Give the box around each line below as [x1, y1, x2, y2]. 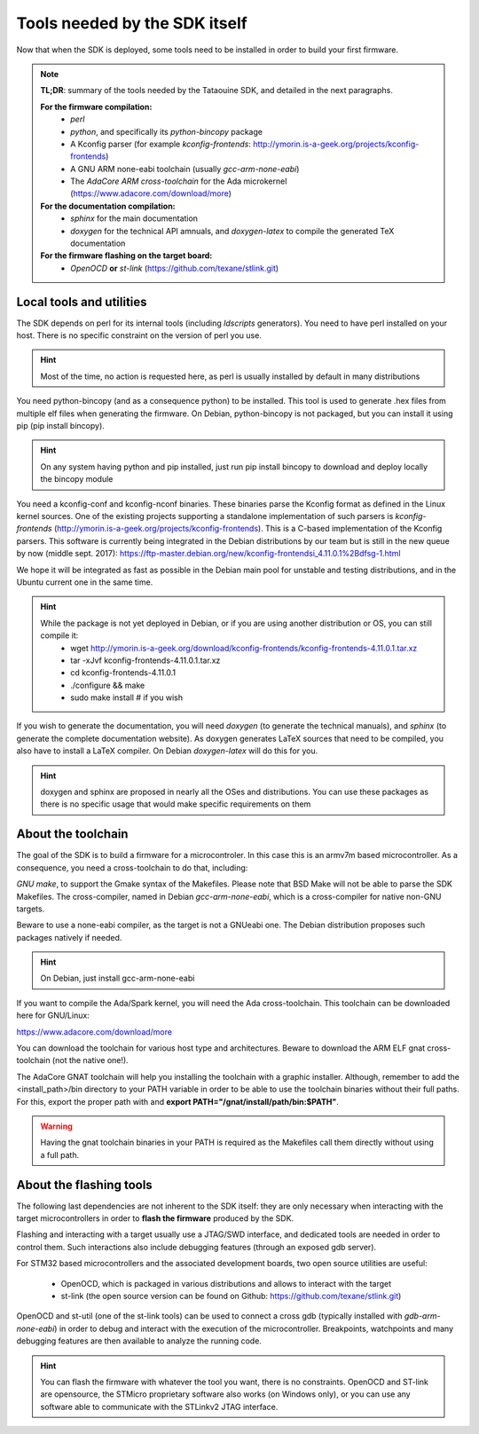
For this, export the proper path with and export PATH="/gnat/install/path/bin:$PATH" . [16, 1096, 339, 1107]
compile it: [40, 630, 79, 641]
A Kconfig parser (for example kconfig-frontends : [70, 138, 252, 149]
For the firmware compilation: [40, 101, 153, 112]
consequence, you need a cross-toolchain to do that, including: [16, 862, 248, 873]
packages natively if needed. [16, 932, 122, 942]
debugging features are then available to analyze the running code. [16, 1336, 262, 1346]
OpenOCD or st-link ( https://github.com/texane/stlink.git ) [70, 263, 279, 273]
